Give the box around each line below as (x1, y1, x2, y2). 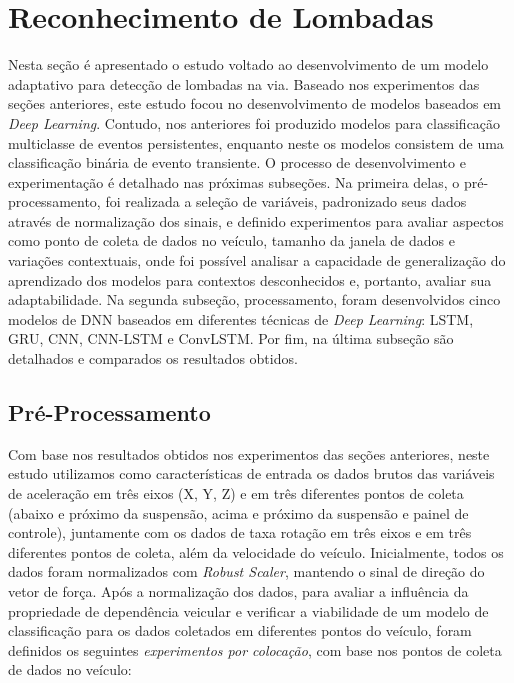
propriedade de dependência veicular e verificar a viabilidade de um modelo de (8, 600, 489, 621)
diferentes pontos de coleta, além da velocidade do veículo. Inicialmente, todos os (8, 541, 504, 562)
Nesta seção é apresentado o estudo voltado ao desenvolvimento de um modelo (8, 54, 489, 75)
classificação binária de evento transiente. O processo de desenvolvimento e (8, 152, 466, 173)
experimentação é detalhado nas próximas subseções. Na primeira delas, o (8, 171, 460, 192)
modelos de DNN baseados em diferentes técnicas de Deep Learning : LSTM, (8, 308, 474, 329)
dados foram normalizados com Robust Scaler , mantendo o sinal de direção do (8, 561, 485, 582)
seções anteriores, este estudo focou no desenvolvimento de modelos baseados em (8, 93, 502, 114)
